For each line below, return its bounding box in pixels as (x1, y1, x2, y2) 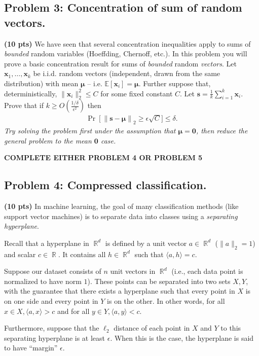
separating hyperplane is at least (4, 332, 105, 343)
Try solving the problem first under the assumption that (4, 125, 176, 135)
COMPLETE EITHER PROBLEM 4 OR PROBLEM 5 (4, 152, 203, 163)
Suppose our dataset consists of (4, 266, 101, 276)
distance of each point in (114, 323, 190, 333)
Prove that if (4, 100, 44, 111)
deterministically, (4, 88, 57, 98)
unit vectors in (110, 266, 156, 276)
